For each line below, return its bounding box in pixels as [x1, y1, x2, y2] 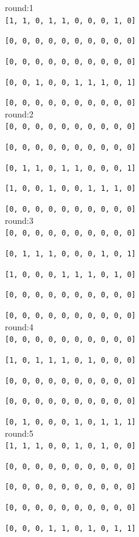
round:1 [5, 1, 34, 13]
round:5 [5, 426, 34, 439]
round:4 [5, 320, 34, 333]
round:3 [5, 213, 34, 226]
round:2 [5, 107, 34, 120]
